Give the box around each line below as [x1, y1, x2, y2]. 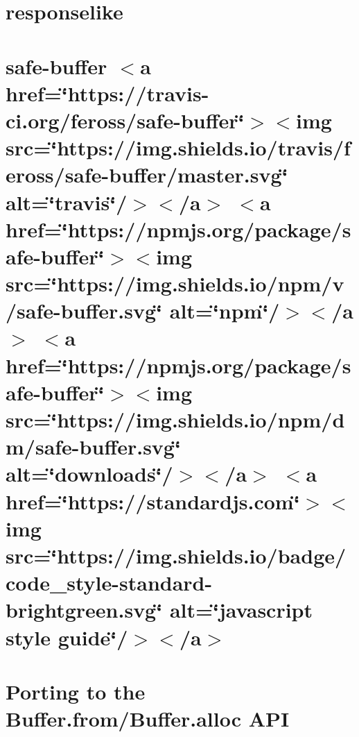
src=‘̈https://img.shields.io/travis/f [6, 133, 351, 162]
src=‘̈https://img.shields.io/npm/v [6, 269, 344, 298]
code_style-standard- [6, 568, 213, 597]
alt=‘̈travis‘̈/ [6, 187, 128, 216]
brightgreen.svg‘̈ [6, 595, 163, 624]
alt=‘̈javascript [169, 595, 313, 624]
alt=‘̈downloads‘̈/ [6, 459, 173, 488]
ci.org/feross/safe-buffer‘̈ [6, 105, 245, 134]
